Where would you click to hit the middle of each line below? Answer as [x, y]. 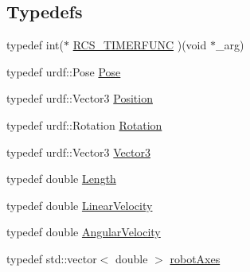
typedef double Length [61, 179]
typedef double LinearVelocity [80, 205]
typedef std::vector [52, 258]
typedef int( [35, 45]
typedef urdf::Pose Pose [64, 71]
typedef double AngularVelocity [84, 232]
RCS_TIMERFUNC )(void [140, 45]
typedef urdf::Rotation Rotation [84, 124]
